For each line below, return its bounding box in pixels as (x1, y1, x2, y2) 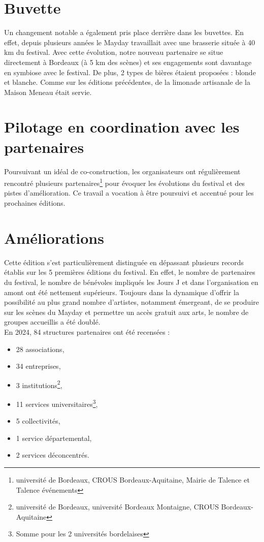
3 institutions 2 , (16, 378, 62, 390)
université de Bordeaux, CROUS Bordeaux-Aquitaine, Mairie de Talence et (16, 474, 250, 485)
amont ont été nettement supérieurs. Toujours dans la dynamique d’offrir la (4, 286, 239, 297)
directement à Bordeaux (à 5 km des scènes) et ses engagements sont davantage (4, 56, 252, 67)
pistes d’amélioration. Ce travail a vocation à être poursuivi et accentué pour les (4, 187, 254, 198)
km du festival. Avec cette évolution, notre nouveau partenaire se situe (4, 47, 223, 57)
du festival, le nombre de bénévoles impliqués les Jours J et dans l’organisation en (4, 276, 258, 287)
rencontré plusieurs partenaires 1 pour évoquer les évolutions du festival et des (4, 176, 245, 188)
